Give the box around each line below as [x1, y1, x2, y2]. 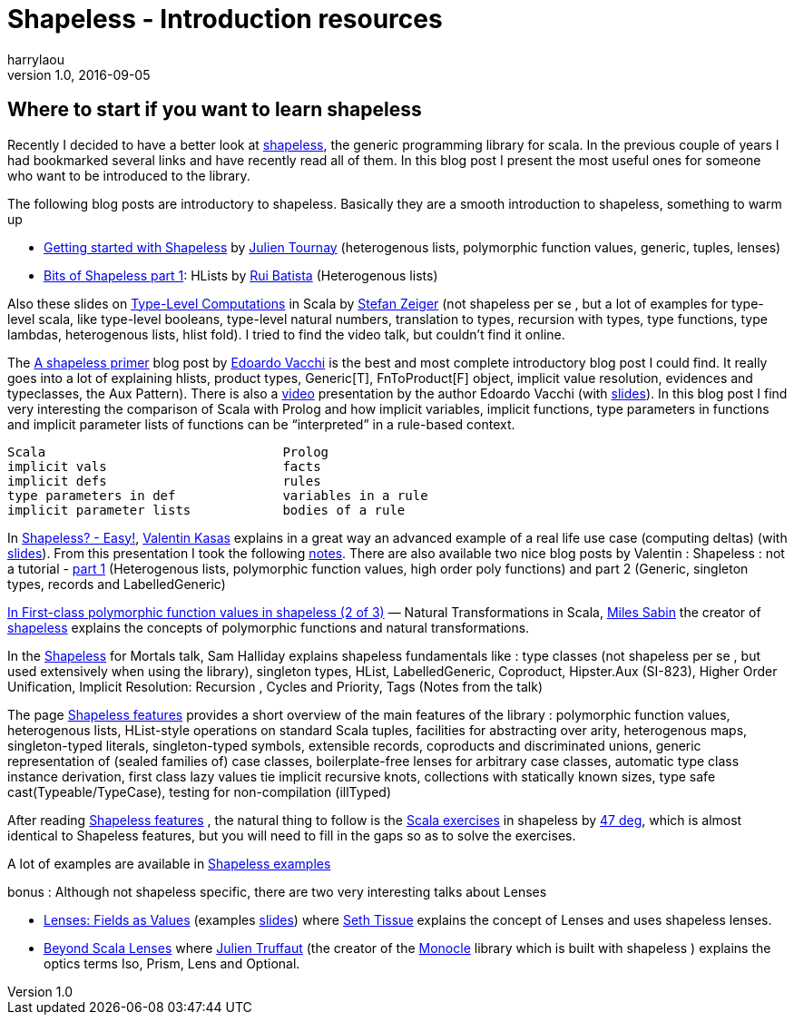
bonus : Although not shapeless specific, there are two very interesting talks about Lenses [7, 883, 547, 899]
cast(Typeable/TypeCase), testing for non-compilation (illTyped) [7, 783, 392, 800]
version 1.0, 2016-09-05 [7, 66, 151, 83]
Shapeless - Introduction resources [7, 4, 443, 34]
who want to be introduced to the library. [7, 167, 250, 183]
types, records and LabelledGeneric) [7, 575, 226, 592]
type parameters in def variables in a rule [7, 487, 428, 503]
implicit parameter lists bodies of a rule [7, 502, 406, 517]
